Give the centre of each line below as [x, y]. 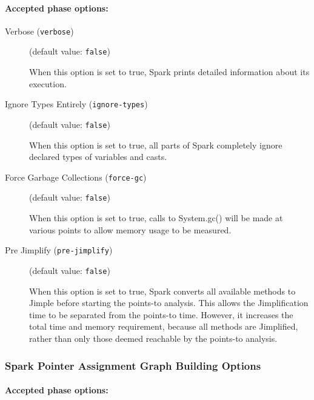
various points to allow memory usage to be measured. [130, 229]
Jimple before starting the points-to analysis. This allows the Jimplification [169, 303]
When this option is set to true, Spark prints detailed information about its [169, 72]
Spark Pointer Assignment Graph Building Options [133, 365]
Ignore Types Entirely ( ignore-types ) [76, 104]
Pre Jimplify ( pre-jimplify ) [59, 250]
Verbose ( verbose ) [39, 31]
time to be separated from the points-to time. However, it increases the [161, 314]
